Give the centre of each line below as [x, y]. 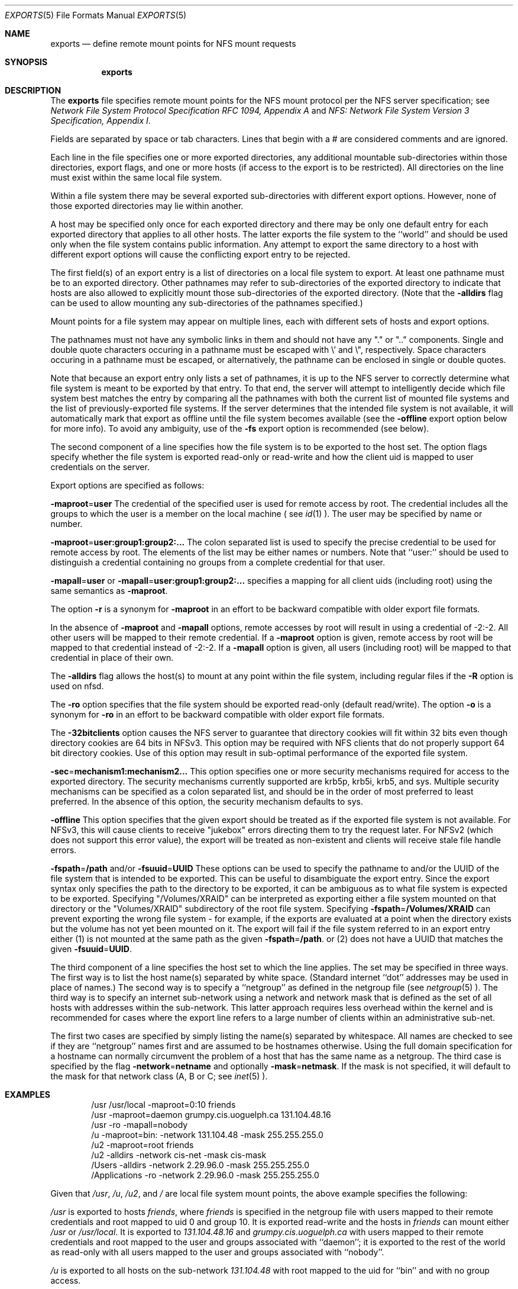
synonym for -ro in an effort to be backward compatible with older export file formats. [218, 714]
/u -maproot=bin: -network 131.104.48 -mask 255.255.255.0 [207, 1135]
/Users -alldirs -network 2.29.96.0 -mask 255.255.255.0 [200, 1165]
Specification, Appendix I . [101, 120]
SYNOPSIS [26, 62]
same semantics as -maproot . [109, 591]
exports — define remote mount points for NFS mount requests [173, 44]
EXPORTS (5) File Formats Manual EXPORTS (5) [96, 15]
